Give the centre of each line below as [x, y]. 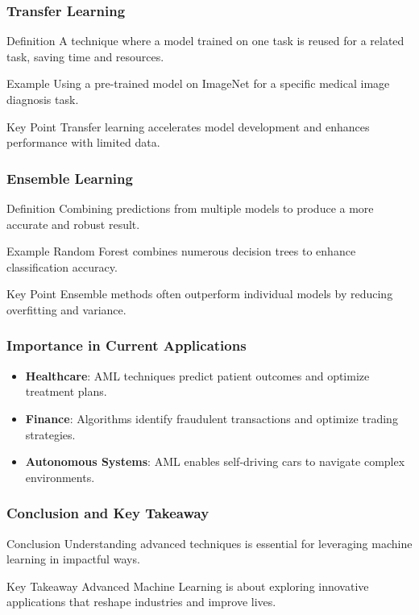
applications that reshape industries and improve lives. [141, 602]
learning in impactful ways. [73, 559]
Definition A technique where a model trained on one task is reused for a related [205, 41]
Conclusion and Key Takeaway [108, 513]
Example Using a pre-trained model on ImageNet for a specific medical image [198, 83]
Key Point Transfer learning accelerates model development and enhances [188, 126]
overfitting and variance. [66, 309]
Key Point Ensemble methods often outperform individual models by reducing [200, 294]
